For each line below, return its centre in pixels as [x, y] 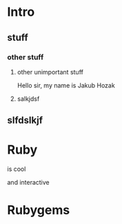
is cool [17, 169]
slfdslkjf [25, 120]
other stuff [26, 57]
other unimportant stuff [50, 72]
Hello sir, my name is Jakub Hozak [66, 85]
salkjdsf [28, 99]
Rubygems [39, 210]
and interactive [28, 183]
